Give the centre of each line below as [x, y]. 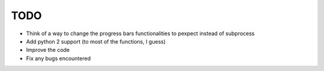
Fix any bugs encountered [58, 58]
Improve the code [48, 50]
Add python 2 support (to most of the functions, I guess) [96, 41]
